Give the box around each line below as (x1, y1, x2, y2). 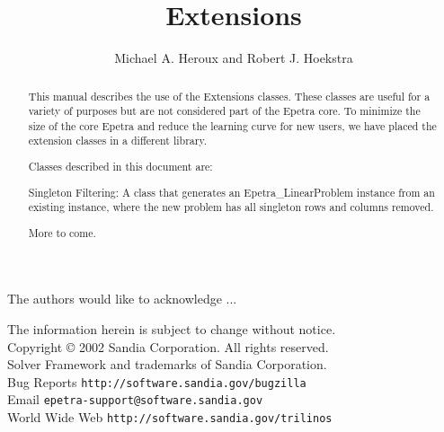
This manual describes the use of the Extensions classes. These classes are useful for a (28, 88, 431, 103)
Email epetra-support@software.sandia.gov (7, 390, 263, 409)
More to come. (28, 225, 96, 240)
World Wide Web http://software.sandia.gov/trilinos (7, 408, 333, 427)
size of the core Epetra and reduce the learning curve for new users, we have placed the (28, 118, 437, 133)
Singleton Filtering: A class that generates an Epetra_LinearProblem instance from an (28, 184, 435, 199)
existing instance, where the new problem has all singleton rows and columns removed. (28, 199, 434, 215)
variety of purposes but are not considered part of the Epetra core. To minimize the (28, 103, 421, 119)
